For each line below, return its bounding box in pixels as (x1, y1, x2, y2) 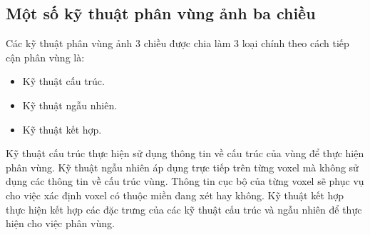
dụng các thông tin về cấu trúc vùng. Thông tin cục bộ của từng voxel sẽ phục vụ (6, 174, 364, 189)
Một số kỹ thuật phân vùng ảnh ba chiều (6, 2, 316, 24)
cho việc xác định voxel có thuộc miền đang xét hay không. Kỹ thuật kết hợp (6, 187, 344, 202)
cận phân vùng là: (6, 49, 85, 64)
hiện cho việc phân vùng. (6, 216, 115, 231)
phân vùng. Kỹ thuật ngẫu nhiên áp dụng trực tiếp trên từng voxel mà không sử (6, 159, 359, 174)
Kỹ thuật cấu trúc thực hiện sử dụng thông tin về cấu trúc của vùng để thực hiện (6, 146, 364, 161)
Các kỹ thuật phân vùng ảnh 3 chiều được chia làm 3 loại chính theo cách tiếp (6, 36, 349, 51)
